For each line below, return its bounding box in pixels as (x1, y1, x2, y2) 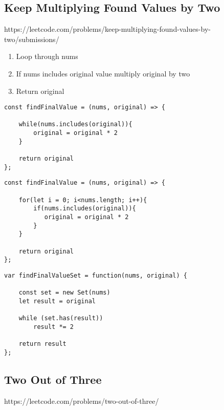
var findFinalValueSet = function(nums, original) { (4, 271, 187, 279)
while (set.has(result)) (18, 315, 103, 322)
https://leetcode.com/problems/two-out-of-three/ (4, 395, 159, 406)
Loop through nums (16, 51, 78, 62)
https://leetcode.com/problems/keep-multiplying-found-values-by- (4, 24, 211, 34)
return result (18, 340, 66, 348)
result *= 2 (33, 323, 74, 330)
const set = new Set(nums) (18, 289, 110, 297)
